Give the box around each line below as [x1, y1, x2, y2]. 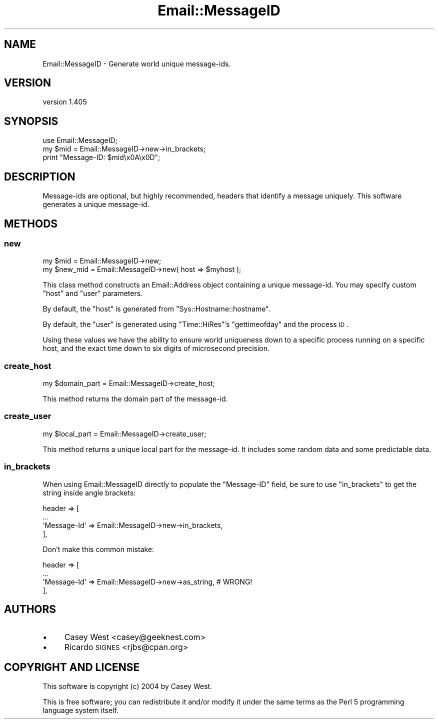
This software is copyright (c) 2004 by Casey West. [42, 682, 212, 691]
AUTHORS [4, 603, 56, 616]
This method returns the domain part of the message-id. [42, 394, 228, 403]
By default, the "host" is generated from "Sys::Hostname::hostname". [42, 304, 270, 313]
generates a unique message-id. [42, 200, 149, 209]
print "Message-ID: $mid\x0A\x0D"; [42, 153, 160, 162]
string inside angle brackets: [42, 488, 136, 497]
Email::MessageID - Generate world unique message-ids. [42, 59, 231, 68]
